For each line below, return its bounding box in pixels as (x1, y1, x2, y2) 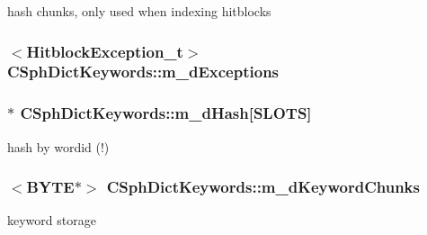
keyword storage (7, 211, 96, 230)
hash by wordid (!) (7, 137, 110, 156)
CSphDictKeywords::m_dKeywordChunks (106, 176, 420, 198)
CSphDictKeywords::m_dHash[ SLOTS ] (20, 102, 312, 124)
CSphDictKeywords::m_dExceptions (7, 60, 280, 83)
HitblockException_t (26, 40, 183, 62)
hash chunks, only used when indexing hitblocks (7, 2, 271, 20)
